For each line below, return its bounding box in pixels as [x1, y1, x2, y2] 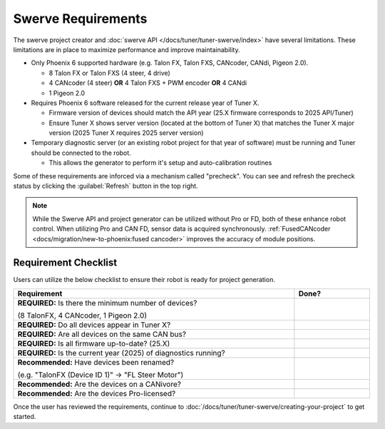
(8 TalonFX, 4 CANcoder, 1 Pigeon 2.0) [17, 311, 148, 321]
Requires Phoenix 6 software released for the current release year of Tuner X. [31, 99, 260, 107]
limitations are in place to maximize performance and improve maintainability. [13, 45, 240, 54]
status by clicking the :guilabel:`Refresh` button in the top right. [13, 182, 199, 191]
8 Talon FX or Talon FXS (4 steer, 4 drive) [48, 69, 170, 77]
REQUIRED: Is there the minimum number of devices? [17, 298, 197, 308]
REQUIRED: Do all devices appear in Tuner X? [17, 320, 171, 330]
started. [13, 413, 36, 421]
